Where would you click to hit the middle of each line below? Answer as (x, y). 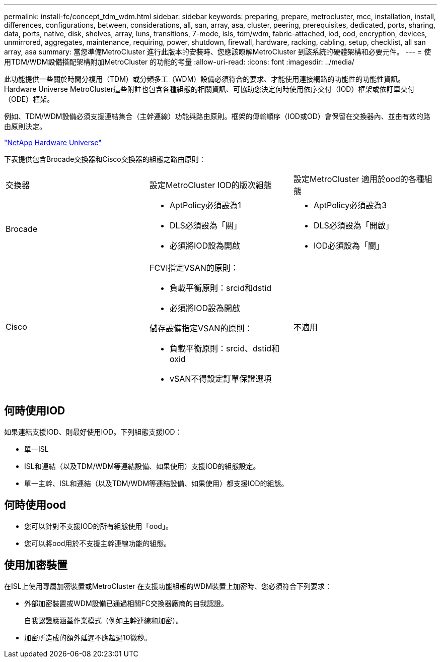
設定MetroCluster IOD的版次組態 (210, 185)
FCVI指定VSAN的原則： (194, 268)
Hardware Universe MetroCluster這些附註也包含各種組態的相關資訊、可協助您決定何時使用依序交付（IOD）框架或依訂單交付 (209, 89)
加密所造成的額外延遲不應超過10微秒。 (88, 637)
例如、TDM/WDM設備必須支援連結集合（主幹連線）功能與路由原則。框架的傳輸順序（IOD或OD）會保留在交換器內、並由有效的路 (217, 116)
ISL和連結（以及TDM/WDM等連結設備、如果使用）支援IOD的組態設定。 (142, 466)
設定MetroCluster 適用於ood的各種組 (363, 179)
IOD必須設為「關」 (349, 246)
